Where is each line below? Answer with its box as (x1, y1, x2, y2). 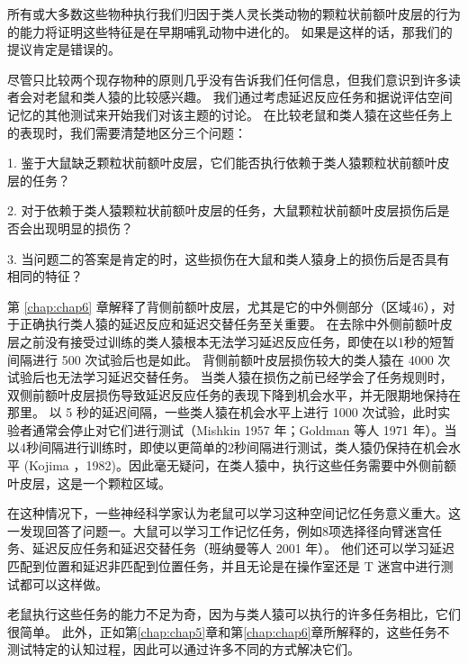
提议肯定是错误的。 (7, 40, 121, 59)
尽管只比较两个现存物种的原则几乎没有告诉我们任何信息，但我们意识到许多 (7, 69, 448, 88)
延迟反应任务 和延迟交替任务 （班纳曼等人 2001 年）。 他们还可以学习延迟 (31, 539, 454, 558)
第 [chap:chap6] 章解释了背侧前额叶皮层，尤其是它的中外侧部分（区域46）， (7, 296, 443, 315)
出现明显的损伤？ (31, 218, 133, 237)
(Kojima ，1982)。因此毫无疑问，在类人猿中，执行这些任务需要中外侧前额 (23, 456, 456, 475)
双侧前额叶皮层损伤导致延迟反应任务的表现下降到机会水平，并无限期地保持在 (7, 385, 461, 404)
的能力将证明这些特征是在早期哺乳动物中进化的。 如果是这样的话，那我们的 (7, 22, 453, 41)
